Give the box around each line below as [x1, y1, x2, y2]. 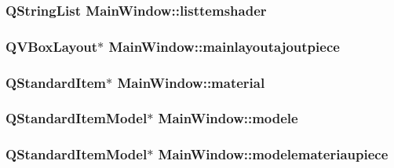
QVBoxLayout [5, 36, 98, 56]
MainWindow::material [117, 72, 265, 92]
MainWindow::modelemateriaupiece [158, 144, 389, 164]
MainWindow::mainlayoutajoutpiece [108, 36, 340, 56]
